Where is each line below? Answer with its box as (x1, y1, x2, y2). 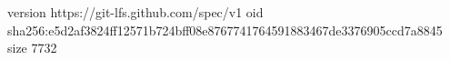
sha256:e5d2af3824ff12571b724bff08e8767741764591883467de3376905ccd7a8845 (7, 20, 443, 39)
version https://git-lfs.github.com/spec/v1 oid (7, 3, 264, 21)
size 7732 (7, 38, 57, 57)
